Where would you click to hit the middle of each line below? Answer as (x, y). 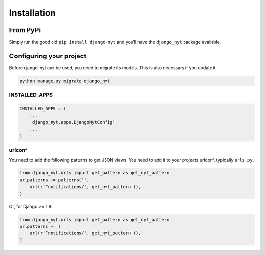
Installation (32, 13)
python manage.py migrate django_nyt (65, 81)
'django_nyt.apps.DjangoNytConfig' (72, 122)
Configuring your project (48, 56)
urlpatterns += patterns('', (54, 180)
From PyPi (25, 30)
